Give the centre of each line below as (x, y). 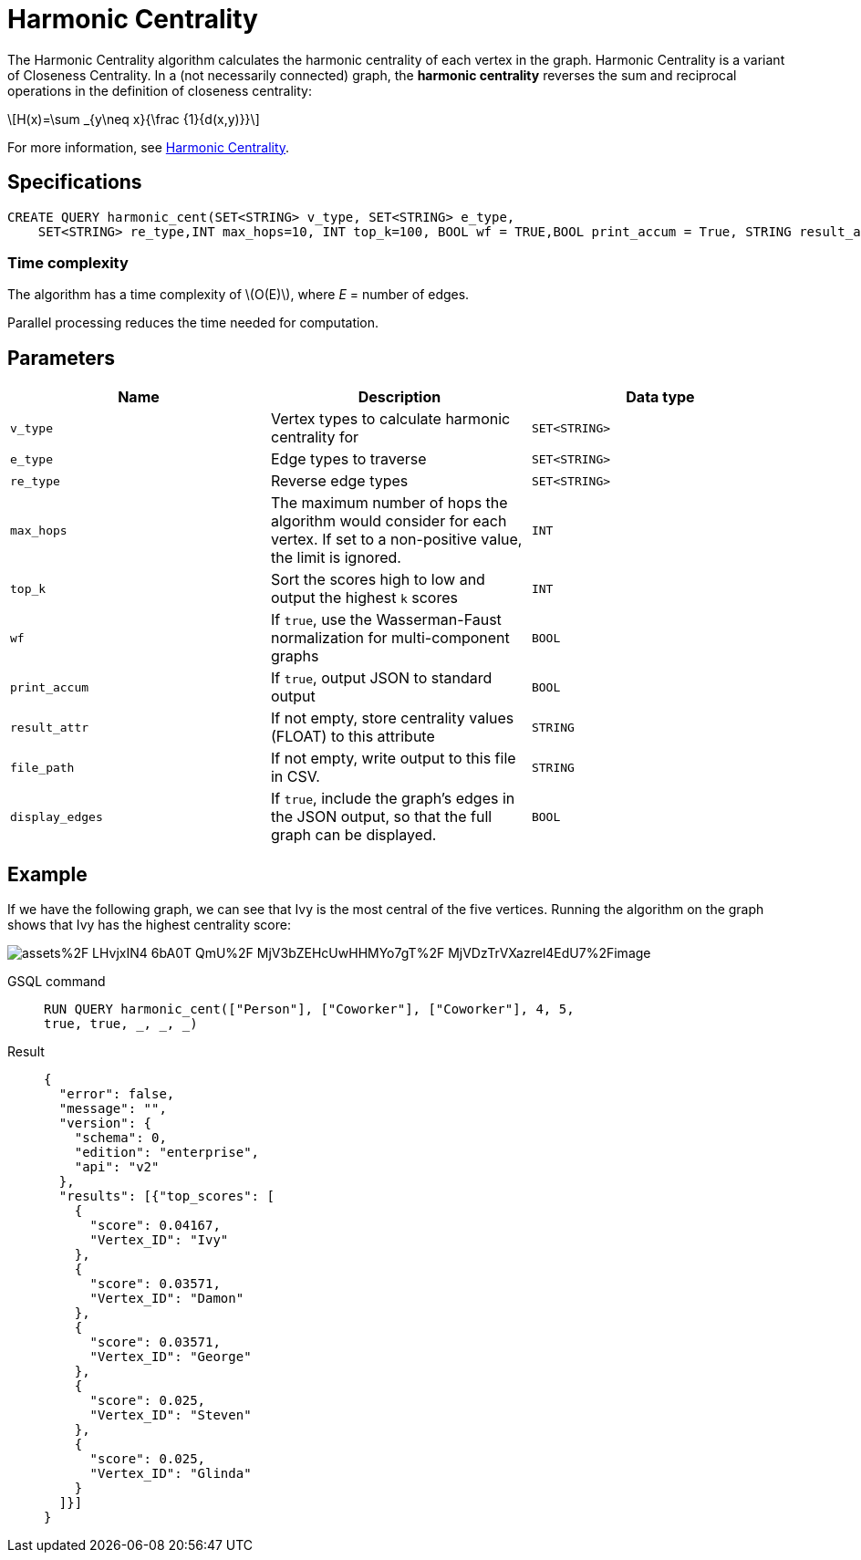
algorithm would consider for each (389, 521)
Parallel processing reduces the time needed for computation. (193, 323)
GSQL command (57, 982)
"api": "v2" (117, 1167)
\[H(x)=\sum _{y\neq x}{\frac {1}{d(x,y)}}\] (134, 119)
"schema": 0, (120, 1138)
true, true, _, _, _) (121, 1024)
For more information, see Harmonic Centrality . (149, 147)
